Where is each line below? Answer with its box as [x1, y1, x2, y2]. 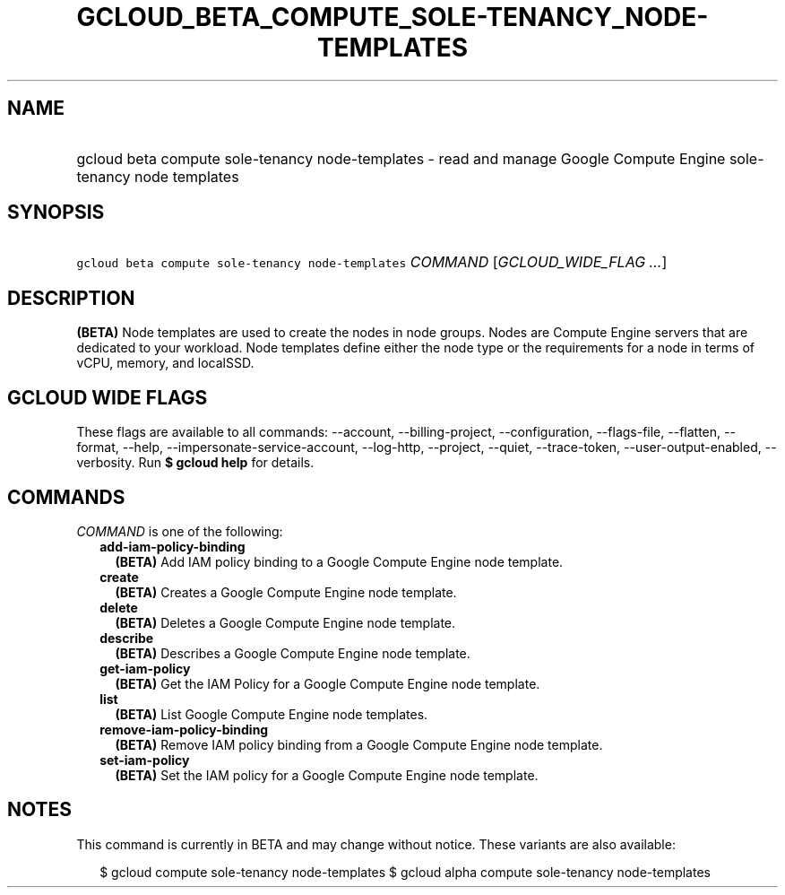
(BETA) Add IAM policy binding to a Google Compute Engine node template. [115, 553, 564, 569]
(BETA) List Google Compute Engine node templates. [115, 706, 428, 722]
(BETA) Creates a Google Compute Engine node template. [115, 584, 457, 600]
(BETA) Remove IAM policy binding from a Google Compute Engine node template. [115, 736, 603, 752]
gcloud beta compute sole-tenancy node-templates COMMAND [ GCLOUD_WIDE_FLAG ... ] [76, 253, 668, 272]
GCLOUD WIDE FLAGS [7, 386, 208, 409]
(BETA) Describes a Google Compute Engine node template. [115, 645, 470, 661]
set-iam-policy [99, 752, 190, 768]
